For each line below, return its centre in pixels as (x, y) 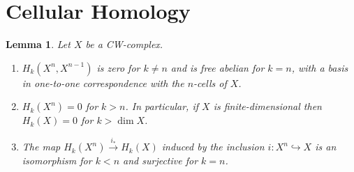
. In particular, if (162, 106)
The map (41, 147)
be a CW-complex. (124, 44)
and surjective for (161, 161)
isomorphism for (57, 161)
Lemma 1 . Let (38, 44)
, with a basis (320, 67)
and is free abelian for (217, 67)
